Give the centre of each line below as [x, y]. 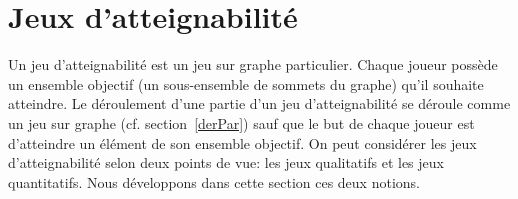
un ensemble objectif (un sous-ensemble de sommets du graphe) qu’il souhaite [246, 83]
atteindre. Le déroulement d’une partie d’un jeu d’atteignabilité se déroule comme [259, 103]
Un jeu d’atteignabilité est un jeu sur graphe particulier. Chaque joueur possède [253, 64]
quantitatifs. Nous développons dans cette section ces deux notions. [214, 181]
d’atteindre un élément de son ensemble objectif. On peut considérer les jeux [242, 142]
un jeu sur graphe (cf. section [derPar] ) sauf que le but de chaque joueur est [241, 122]
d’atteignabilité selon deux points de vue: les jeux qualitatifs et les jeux [226, 162]
